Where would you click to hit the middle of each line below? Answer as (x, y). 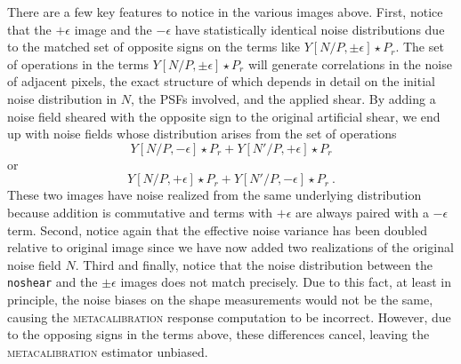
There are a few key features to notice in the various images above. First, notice (225, 12)
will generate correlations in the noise (350, 63)
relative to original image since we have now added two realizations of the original (230, 247)
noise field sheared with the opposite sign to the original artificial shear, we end (224, 116)
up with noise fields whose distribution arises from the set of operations (202, 134)
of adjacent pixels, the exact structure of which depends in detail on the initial (221, 81)
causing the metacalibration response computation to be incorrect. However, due (229, 317)
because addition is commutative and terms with (140, 212)
